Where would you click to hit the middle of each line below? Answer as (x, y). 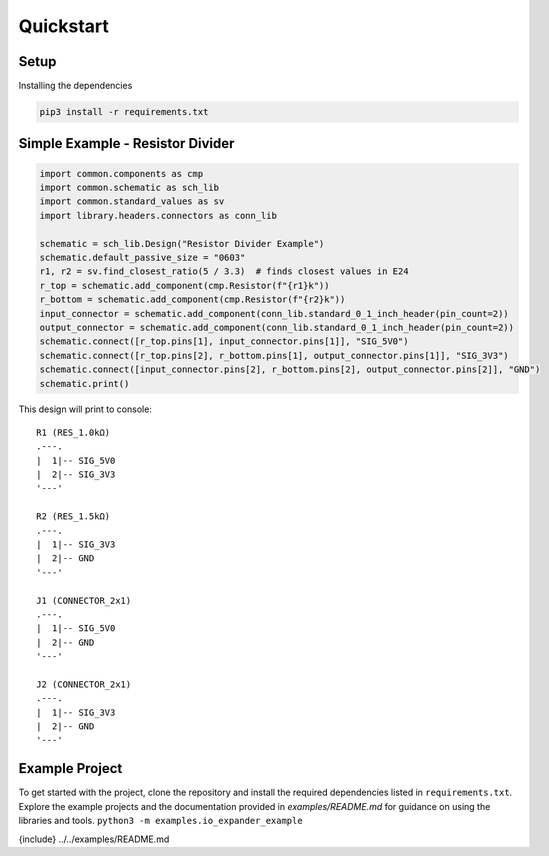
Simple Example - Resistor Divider (126, 143)
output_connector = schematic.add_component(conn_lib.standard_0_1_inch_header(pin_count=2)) (277, 327)
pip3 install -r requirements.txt (124, 112)
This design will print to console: (85, 409)
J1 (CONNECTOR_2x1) (84, 600)
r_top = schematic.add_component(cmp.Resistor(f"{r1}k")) (184, 285)
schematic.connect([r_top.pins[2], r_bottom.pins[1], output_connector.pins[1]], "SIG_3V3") (274, 355)
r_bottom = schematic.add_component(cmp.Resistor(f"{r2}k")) (192, 299)
